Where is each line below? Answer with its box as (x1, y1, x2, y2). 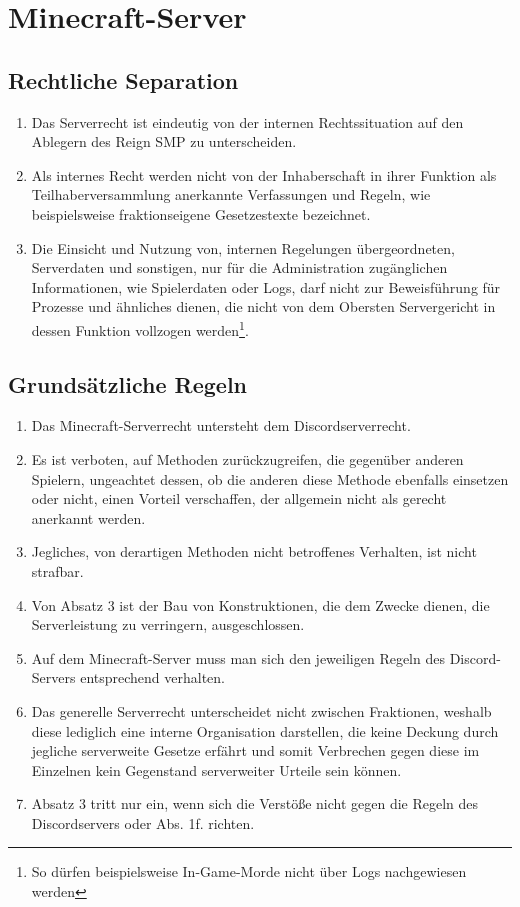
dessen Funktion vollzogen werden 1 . (31, 316, 249, 340)
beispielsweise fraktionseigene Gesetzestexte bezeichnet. (31, 203, 371, 224)
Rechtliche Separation (8, 64, 239, 95)
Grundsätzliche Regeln (8, 368, 248, 399)
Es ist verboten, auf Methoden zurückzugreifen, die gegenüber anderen (31, 448, 464, 469)
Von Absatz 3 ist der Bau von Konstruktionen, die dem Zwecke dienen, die (31, 594, 490, 615)
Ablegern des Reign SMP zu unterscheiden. (31, 131, 297, 152)
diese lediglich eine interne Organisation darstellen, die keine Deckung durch (31, 720, 499, 741)
